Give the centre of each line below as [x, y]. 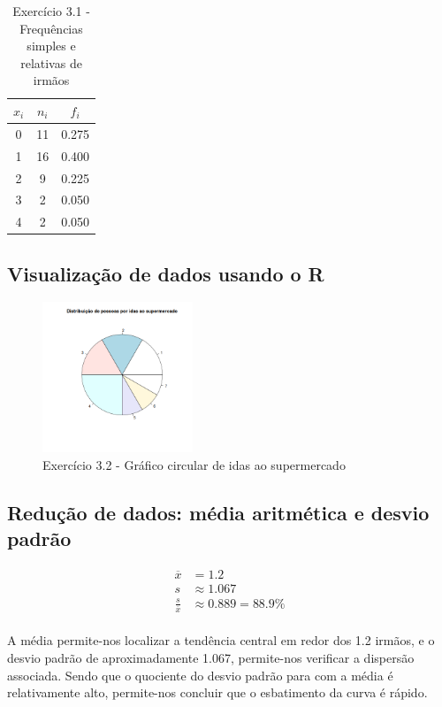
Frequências [51, 28]
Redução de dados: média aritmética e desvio [218, 512]
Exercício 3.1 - [51, 11]
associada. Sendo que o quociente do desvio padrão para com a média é [200, 675]
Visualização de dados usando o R [166, 273]
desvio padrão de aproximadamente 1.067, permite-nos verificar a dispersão [211, 658]
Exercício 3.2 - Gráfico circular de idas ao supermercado [194, 464]
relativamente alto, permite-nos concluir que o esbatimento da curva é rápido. [217, 692]
